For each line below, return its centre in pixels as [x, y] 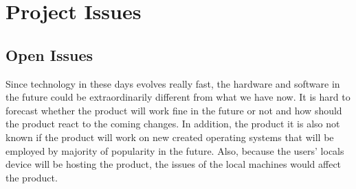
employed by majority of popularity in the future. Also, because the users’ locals [175, 150]
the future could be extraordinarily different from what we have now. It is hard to [178, 97]
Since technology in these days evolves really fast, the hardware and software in [173, 83]
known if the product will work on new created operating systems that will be [170, 137]
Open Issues [49, 54]
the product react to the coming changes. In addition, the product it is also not [173, 124]
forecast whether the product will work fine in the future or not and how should [174, 110]
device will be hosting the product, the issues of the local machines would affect [174, 164]
